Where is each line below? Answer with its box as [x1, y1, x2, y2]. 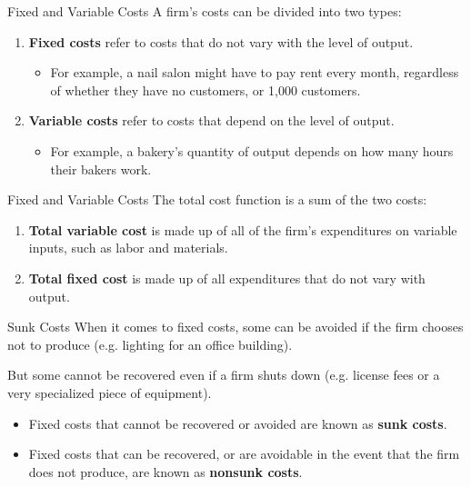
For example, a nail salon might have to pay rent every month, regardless [50, 63, 459, 82]
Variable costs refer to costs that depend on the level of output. [28, 111, 395, 130]
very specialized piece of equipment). [7, 383, 212, 402]
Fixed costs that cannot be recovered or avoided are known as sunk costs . [28, 413, 447, 432]
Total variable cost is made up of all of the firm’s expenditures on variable [28, 220, 457, 239]
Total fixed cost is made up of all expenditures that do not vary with [28, 268, 426, 287]
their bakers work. [50, 159, 152, 178]
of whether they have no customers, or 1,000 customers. [50, 80, 361, 99]
